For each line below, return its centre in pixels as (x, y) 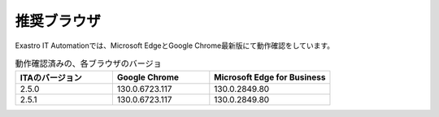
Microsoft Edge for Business (270, 77)
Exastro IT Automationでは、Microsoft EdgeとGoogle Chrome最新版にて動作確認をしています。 (175, 45)
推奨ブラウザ (58, 21)
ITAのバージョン (51, 78)
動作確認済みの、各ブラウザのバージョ (88, 63)
